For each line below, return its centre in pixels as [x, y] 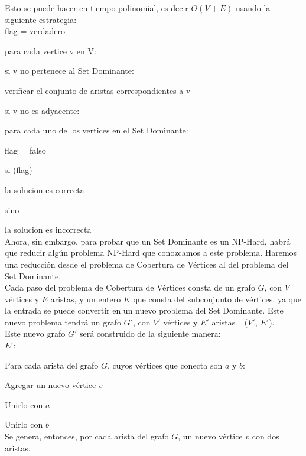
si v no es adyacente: [42, 110]
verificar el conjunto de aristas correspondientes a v [98, 90]
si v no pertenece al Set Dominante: [69, 71]
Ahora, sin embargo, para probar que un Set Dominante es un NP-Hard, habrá [148, 241]
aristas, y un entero [86, 299]
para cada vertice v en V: [51, 51]
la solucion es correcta [45, 189]
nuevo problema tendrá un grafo [63, 322]
